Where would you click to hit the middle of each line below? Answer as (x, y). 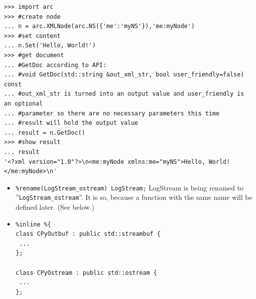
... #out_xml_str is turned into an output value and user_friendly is (124, 94)
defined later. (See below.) (55, 207)
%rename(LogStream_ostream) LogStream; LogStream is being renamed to (129, 187)
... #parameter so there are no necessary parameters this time (112, 113)
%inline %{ (33, 224)
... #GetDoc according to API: (55, 65)
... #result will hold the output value (71, 123)
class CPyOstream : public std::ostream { (86, 273)
